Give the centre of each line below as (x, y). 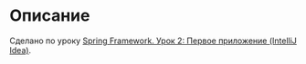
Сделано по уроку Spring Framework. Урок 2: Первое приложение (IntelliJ (153, 41)
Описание (50, 16)
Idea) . (21, 50)
